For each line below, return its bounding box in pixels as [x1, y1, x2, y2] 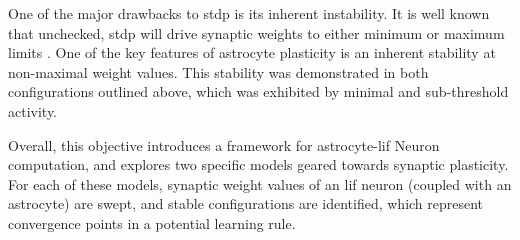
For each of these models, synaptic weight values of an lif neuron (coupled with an [8, 173, 512, 194]
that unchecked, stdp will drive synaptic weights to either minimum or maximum [8, 22, 505, 43]
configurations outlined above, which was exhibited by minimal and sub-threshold [8, 81, 509, 102]
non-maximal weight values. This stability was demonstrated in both [8, 61, 429, 82]
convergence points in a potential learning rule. [8, 212, 296, 233]
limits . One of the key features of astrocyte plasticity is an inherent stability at [8, 42, 496, 63]
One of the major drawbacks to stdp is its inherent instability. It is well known [8, 3, 490, 23]
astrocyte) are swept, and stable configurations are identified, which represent [8, 193, 484, 214]
